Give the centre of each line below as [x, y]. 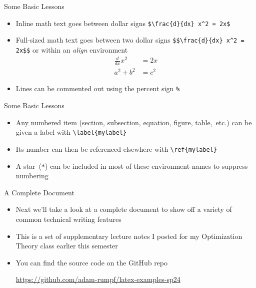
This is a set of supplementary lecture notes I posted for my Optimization [129, 236]
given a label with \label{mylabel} [71, 132]
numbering [32, 176]
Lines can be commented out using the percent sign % [98, 88]
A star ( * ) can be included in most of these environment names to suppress [132, 166]
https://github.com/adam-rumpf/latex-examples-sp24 [98, 279]
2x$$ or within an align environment [72, 49]
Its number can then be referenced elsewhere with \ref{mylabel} [116, 149]
